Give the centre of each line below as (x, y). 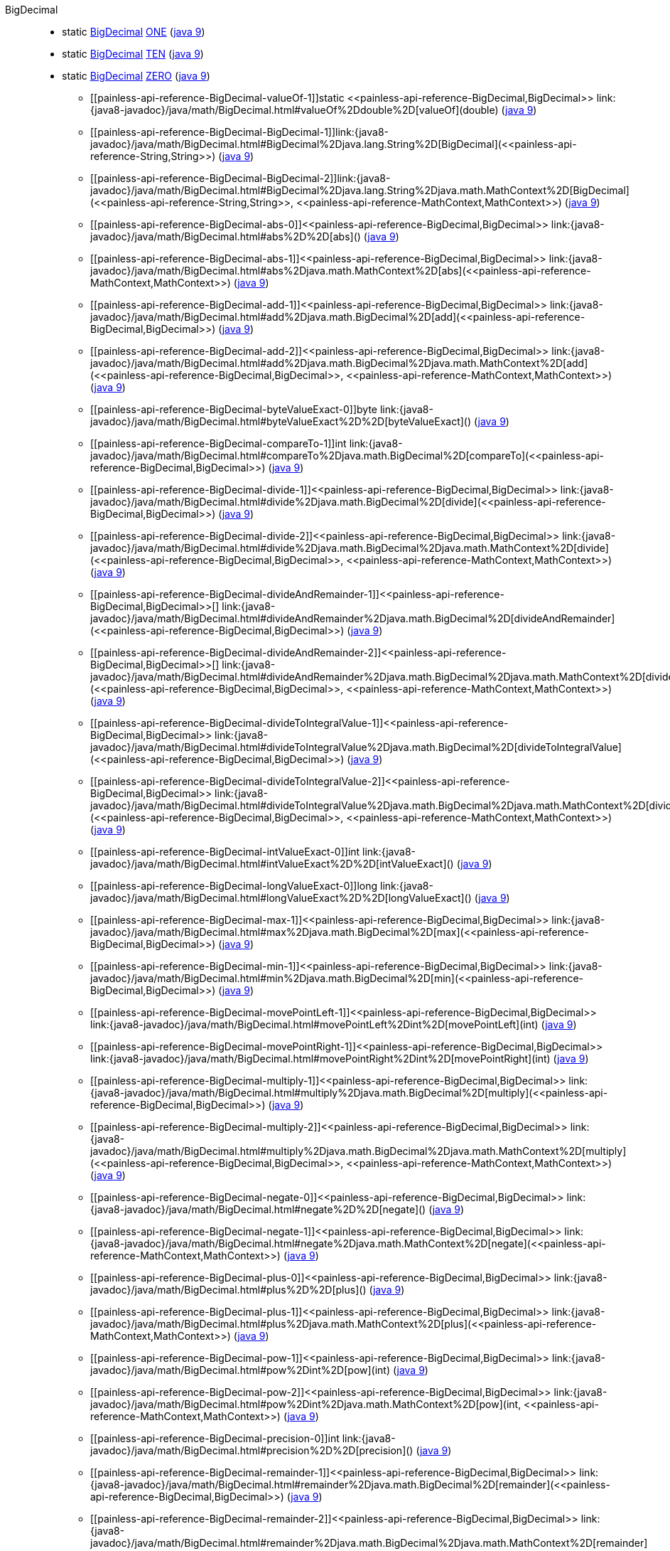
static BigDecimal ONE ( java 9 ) (134, 32)
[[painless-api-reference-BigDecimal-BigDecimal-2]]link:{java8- (241, 178)
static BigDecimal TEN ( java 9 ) (133, 54)
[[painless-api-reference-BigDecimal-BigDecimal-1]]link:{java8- (240, 132)
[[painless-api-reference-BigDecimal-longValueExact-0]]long (234, 886)
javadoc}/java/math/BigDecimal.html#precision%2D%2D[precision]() (252, 1450)
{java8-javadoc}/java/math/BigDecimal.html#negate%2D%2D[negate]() (258, 1209)
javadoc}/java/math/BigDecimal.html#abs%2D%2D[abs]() (226, 236)
